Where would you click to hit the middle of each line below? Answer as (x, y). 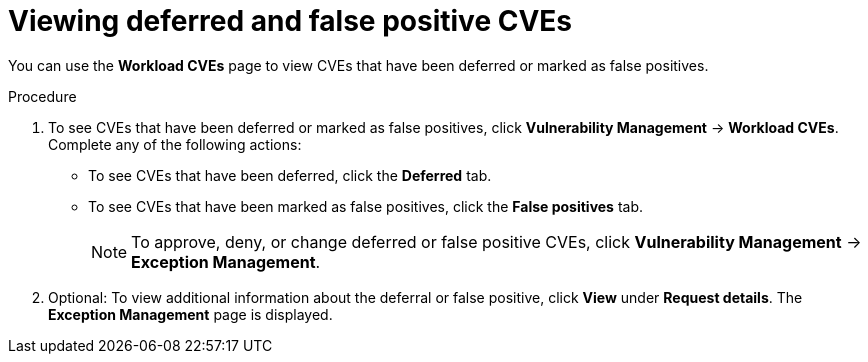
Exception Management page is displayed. (190, 314)
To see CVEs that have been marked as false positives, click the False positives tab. (366, 206)
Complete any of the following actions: (175, 144)
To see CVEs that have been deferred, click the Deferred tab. (290, 175)
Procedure (42, 96)
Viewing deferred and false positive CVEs (290, 21)
